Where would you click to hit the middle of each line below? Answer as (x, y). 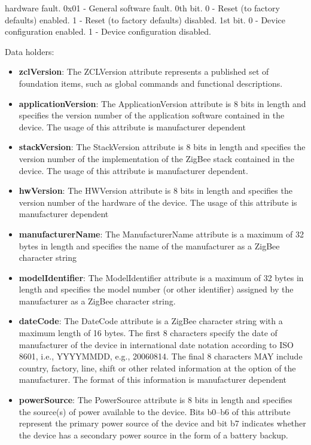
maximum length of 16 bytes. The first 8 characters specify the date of (148, 333)
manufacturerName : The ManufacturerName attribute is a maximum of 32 (161, 234)
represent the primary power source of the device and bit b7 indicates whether (162, 423)
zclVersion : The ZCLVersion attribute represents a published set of (144, 71)
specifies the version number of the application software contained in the (152, 115)
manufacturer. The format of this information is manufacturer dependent (153, 380)
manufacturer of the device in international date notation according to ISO (156, 344)
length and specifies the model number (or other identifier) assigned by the (156, 289)
